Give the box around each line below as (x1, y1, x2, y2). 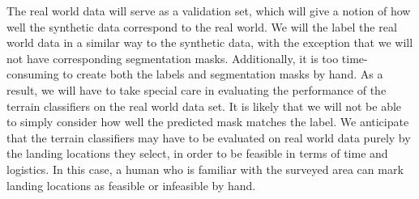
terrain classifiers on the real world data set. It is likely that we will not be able (6, 97, 402, 114)
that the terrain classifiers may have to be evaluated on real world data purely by (6, 129, 411, 146)
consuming (6, 66, 59, 83)
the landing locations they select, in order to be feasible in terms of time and (6, 145, 388, 162)
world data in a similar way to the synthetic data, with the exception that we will (6, 34, 413, 51)
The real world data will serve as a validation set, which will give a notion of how (6, 2, 411, 19)
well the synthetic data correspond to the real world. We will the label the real (6, 18, 397, 35)
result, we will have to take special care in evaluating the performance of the (6, 81, 387, 98)
